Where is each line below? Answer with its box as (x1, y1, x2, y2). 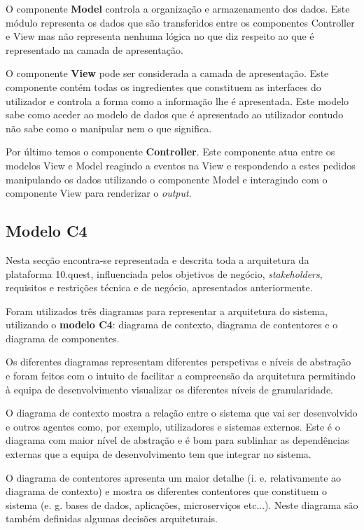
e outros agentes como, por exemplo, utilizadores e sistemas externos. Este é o (6, 419, 340, 433)
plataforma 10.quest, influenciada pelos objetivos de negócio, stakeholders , (6, 266, 323, 281)
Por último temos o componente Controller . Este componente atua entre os (6, 144, 335, 159)
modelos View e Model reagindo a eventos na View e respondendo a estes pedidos (6, 158, 356, 172)
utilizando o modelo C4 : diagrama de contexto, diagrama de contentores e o (6, 317, 338, 332)
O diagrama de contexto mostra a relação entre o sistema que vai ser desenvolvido (6, 405, 358, 420)
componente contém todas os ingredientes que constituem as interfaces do (6, 79, 321, 94)
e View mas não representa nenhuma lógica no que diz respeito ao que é (6, 29, 314, 43)
